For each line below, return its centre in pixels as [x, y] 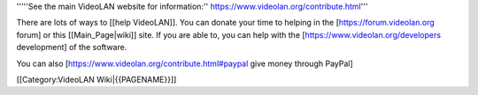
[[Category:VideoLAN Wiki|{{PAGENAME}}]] [96, 79]
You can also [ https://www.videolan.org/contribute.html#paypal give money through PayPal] [185, 63]
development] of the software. [72, 47]
